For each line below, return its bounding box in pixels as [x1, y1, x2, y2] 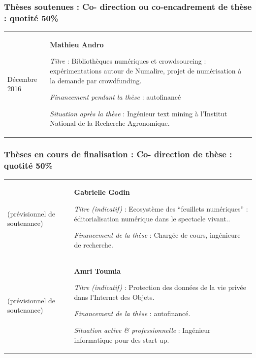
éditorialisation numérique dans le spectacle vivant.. [74, 213, 230, 223]
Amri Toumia [74, 265, 121, 276]
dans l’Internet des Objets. [74, 291, 155, 302]
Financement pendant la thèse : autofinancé [50, 92, 181, 102]
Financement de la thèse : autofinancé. [74, 308, 191, 319]
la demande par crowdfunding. [50, 75, 142, 85]
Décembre [7, 73, 37, 84]
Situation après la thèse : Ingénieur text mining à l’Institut [50, 108, 227, 118]
